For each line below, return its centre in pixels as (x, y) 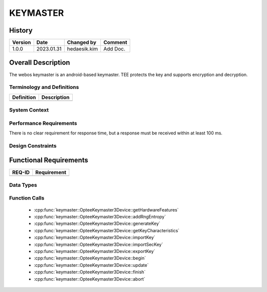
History (21, 30)
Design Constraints (33, 146)
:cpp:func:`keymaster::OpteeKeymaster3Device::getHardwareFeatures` (106, 209)
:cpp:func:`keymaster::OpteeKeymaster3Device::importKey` (95, 238)
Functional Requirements (49, 160)
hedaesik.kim (83, 49)
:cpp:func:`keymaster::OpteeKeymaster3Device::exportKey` (94, 251)
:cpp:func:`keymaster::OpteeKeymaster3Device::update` (91, 265)
